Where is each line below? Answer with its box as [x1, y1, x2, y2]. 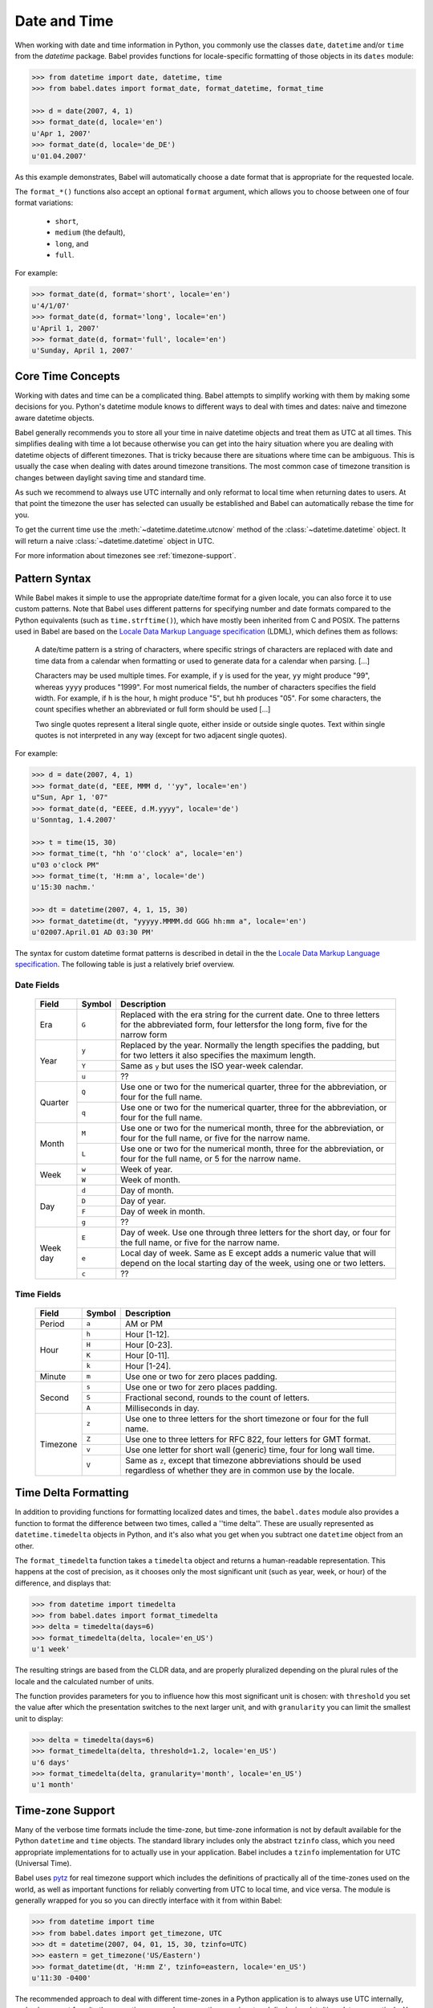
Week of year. [120, 1164, 173, 1175]
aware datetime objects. [14, 413, 95, 422]
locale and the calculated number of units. [14, 1676, 154, 1686]
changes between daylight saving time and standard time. [14, 472, 206, 482]
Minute [39, 1370, 67, 1382]
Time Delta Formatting [14, 1486, 129, 1500]
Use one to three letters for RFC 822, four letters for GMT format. [124, 1434, 371, 1445]
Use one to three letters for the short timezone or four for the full [124, 1413, 369, 1424]
